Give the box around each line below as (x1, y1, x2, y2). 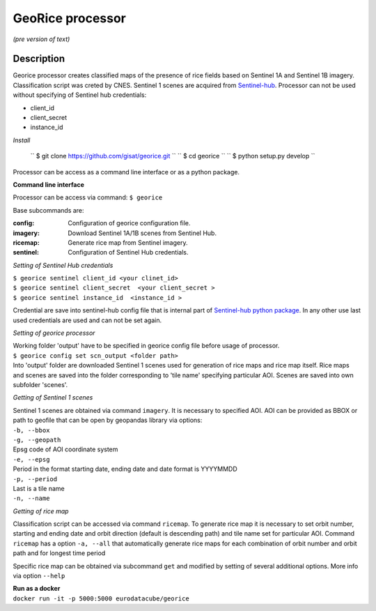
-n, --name (13, 495, 50, 502)
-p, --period (13, 475, 58, 483)
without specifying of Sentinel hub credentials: (13, 91, 147, 99)
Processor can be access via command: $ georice (13, 193, 163, 202)
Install (13, 136, 31, 144)
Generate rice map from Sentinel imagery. (68, 238, 188, 247)
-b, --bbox (13, 426, 50, 434)
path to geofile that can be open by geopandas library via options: (13, 416, 203, 425)
